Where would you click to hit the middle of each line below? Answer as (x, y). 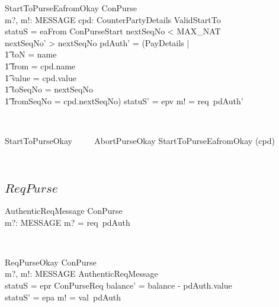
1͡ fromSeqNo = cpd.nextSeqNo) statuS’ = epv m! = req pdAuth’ (124, 100)
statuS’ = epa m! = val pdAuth (63, 297)
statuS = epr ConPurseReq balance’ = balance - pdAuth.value (118, 285)
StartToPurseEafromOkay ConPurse (71, 8)
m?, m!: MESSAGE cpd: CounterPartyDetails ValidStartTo (113, 19)
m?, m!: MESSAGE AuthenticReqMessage (81, 274)
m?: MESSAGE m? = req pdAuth (68, 222)
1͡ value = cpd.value (41, 77)
